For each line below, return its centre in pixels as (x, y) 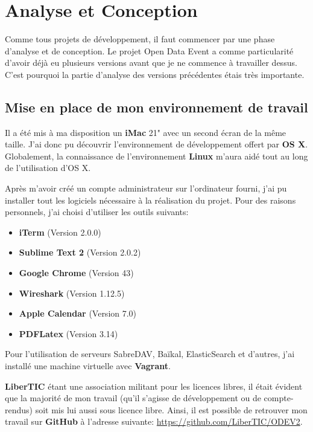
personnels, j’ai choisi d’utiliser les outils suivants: (97, 212)
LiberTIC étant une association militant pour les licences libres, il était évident (154, 386)
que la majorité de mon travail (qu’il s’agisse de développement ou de (133, 398)
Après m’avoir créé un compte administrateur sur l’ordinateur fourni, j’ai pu (146, 188)
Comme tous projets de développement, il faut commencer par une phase (140, 39)
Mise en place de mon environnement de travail (156, 107)
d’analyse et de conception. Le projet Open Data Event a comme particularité (149, 50)
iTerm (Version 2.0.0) (60, 232)
